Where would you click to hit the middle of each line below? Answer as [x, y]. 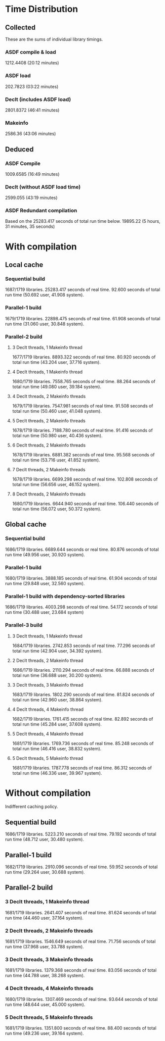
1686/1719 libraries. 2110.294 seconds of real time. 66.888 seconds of [83, 670]
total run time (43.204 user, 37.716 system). [57, 362]
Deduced [20, 149]
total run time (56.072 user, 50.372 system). [57, 509]
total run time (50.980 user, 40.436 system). [57, 435]
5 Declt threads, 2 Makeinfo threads [49, 421]
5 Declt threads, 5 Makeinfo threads [49, 1017]
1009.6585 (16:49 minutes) [32, 174]
